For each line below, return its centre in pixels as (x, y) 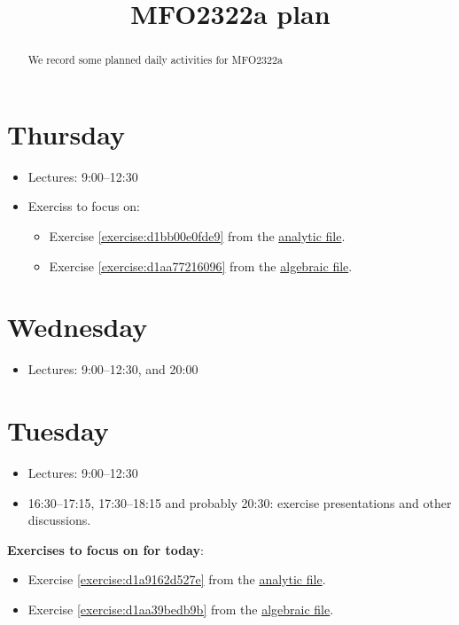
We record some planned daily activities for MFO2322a (155, 60)
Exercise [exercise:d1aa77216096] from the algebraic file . (201, 266)
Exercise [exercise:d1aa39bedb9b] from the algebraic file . (181, 609)
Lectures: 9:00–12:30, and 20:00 (113, 369)
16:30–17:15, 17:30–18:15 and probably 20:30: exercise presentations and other (240, 502)
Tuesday (58, 430)
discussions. (59, 520)
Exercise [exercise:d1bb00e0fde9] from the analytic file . (197, 235)
